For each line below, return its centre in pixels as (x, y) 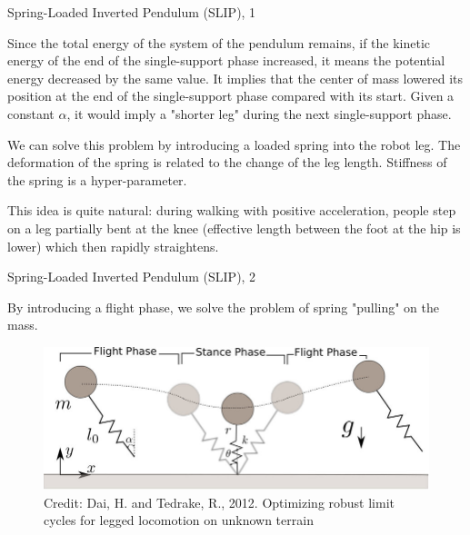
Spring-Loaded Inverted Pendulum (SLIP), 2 (132, 277)
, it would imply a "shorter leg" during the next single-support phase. (259, 113)
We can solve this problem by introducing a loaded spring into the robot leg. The (234, 144)
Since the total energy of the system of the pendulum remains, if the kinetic (219, 42)
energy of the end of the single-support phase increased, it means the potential (226, 60)
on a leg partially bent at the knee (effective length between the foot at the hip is (234, 228)
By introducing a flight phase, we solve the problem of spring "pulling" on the (223, 307)
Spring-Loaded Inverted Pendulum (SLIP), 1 (132, 12)
